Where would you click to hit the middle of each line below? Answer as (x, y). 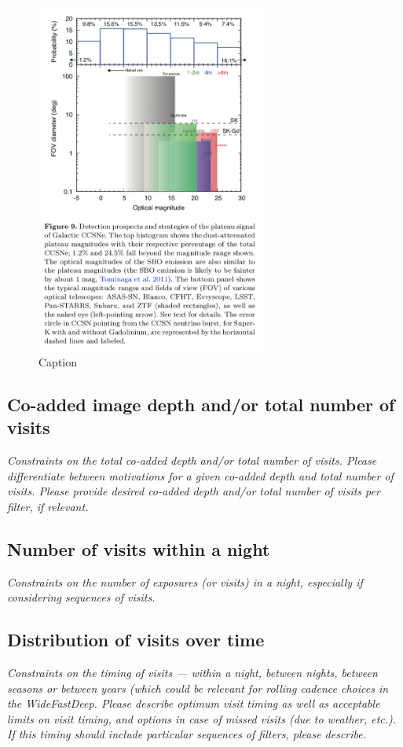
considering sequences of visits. (81, 597)
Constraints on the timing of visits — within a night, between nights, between (192, 672)
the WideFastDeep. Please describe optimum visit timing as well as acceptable (194, 703)
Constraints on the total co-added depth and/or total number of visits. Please (192, 460)
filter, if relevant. (48, 506)
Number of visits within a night (139, 548)
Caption (58, 361)
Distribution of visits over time (136, 640)
